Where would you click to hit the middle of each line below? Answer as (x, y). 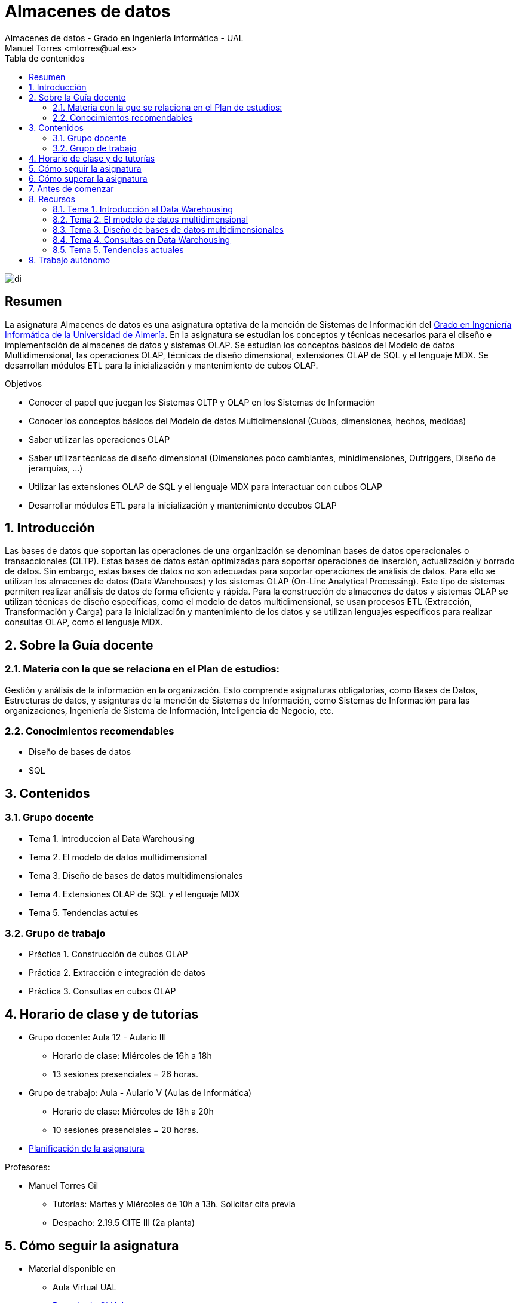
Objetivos (24, 383)
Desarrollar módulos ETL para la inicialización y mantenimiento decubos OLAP (183, 505)
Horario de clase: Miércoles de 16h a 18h (132, 1056)
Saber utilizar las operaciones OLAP (99, 439)
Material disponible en (72, 1269)
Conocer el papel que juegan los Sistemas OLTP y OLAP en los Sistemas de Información (202, 402)
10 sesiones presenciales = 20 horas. (126, 1130)
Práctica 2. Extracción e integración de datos (117, 973)
